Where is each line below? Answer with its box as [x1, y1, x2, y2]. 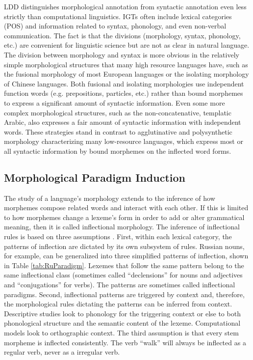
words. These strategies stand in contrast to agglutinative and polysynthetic [4, 126, 232, 137]
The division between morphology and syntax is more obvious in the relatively [4, 49, 239, 59]
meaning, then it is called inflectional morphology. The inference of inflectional [4, 222, 240, 232]
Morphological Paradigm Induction [4, 169, 185, 185]
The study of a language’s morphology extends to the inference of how [4, 193, 215, 203]
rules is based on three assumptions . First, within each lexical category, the [4, 231, 232, 242]
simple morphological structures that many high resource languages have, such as [4, 59, 248, 69]
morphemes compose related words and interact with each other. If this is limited [4, 202, 249, 213]
